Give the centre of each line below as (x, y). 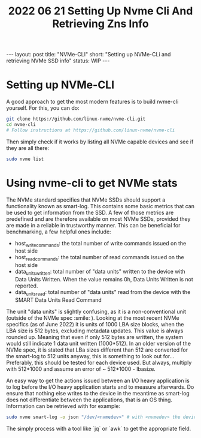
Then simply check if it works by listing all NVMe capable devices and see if (100, 142)
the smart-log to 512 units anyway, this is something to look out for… (90, 356)
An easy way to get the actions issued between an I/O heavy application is (98, 380)
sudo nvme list (25, 159)
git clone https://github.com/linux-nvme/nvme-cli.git (76, 119)
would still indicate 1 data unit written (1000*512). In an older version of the (99, 343)
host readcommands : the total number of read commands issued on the (99, 258)
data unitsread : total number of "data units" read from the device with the (103, 292)
